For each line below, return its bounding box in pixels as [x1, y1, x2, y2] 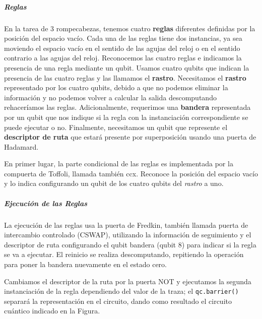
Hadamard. [4, 141, 39, 152]
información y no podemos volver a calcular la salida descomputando [4, 92, 217, 102]
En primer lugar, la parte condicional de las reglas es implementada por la [4, 158, 233, 169]
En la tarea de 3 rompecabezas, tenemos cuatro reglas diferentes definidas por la [4, 23, 255, 33]
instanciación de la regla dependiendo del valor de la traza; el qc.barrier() [4, 286, 239, 296]
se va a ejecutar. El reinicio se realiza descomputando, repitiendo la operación [4, 249, 244, 260]
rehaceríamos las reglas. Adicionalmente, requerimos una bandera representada [4, 102, 251, 112]
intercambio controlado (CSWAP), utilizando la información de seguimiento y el [4, 229, 251, 240]
